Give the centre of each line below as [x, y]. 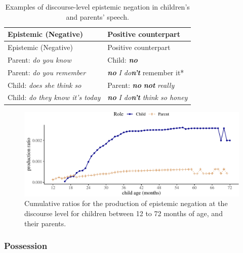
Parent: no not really [141, 85]
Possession [26, 246]
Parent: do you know [39, 59]
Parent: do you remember [47, 72]
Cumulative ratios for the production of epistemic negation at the [126, 203]
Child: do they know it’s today [54, 97]
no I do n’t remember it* [146, 72]
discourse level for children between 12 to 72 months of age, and [124, 213]
